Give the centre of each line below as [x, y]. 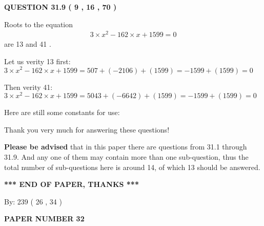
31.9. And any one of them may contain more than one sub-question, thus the [126, 157]
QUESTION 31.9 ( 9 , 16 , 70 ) [60, 7]
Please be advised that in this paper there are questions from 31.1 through [126, 147]
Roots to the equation [39, 24]
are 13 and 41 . [28, 44]
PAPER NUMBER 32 [44, 219]
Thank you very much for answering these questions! [87, 129]
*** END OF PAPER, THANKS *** [72, 184]
